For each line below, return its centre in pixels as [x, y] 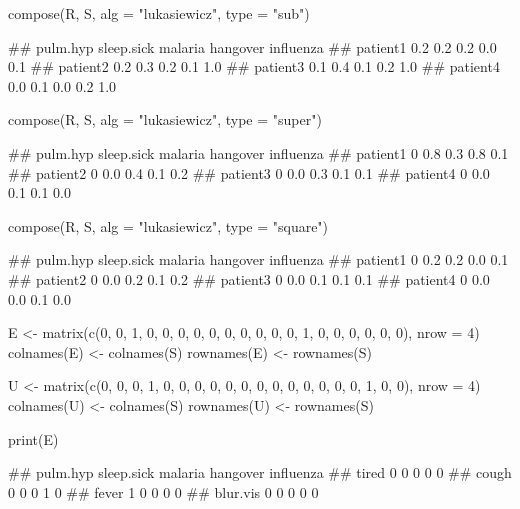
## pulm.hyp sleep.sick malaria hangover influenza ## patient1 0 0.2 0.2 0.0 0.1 [258, 259]
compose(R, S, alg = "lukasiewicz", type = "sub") [159, 13]
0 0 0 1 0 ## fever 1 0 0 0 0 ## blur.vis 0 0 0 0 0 [163, 491]
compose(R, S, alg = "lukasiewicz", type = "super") [165, 119]
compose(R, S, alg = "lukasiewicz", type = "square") [168, 225]
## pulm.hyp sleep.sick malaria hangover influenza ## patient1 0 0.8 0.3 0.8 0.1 [258, 152]
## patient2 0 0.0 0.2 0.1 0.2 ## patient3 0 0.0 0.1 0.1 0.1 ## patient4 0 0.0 [249, 278]
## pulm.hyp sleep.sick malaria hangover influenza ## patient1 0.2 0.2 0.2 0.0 [252, 46]
